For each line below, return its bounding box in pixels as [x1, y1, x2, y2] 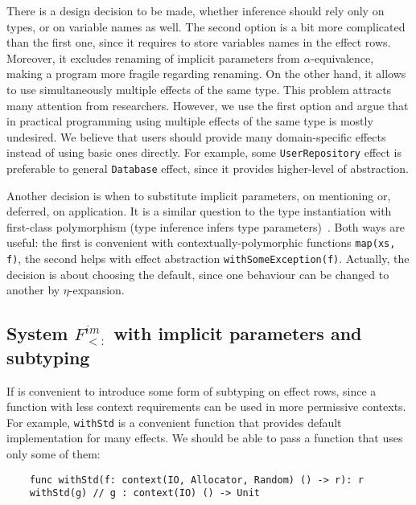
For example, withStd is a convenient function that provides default [6, 413, 342, 430]
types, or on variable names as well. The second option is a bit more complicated [6, 18, 406, 35]
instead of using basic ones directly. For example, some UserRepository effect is [6, 144, 402, 161]
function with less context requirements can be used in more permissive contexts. [6, 398, 406, 415]
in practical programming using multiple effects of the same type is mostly [6, 113, 373, 129]
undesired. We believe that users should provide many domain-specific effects [6, 128, 386, 145]
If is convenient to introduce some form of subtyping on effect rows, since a [6, 382, 377, 399]
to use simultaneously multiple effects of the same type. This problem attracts [6, 80, 392, 97]
